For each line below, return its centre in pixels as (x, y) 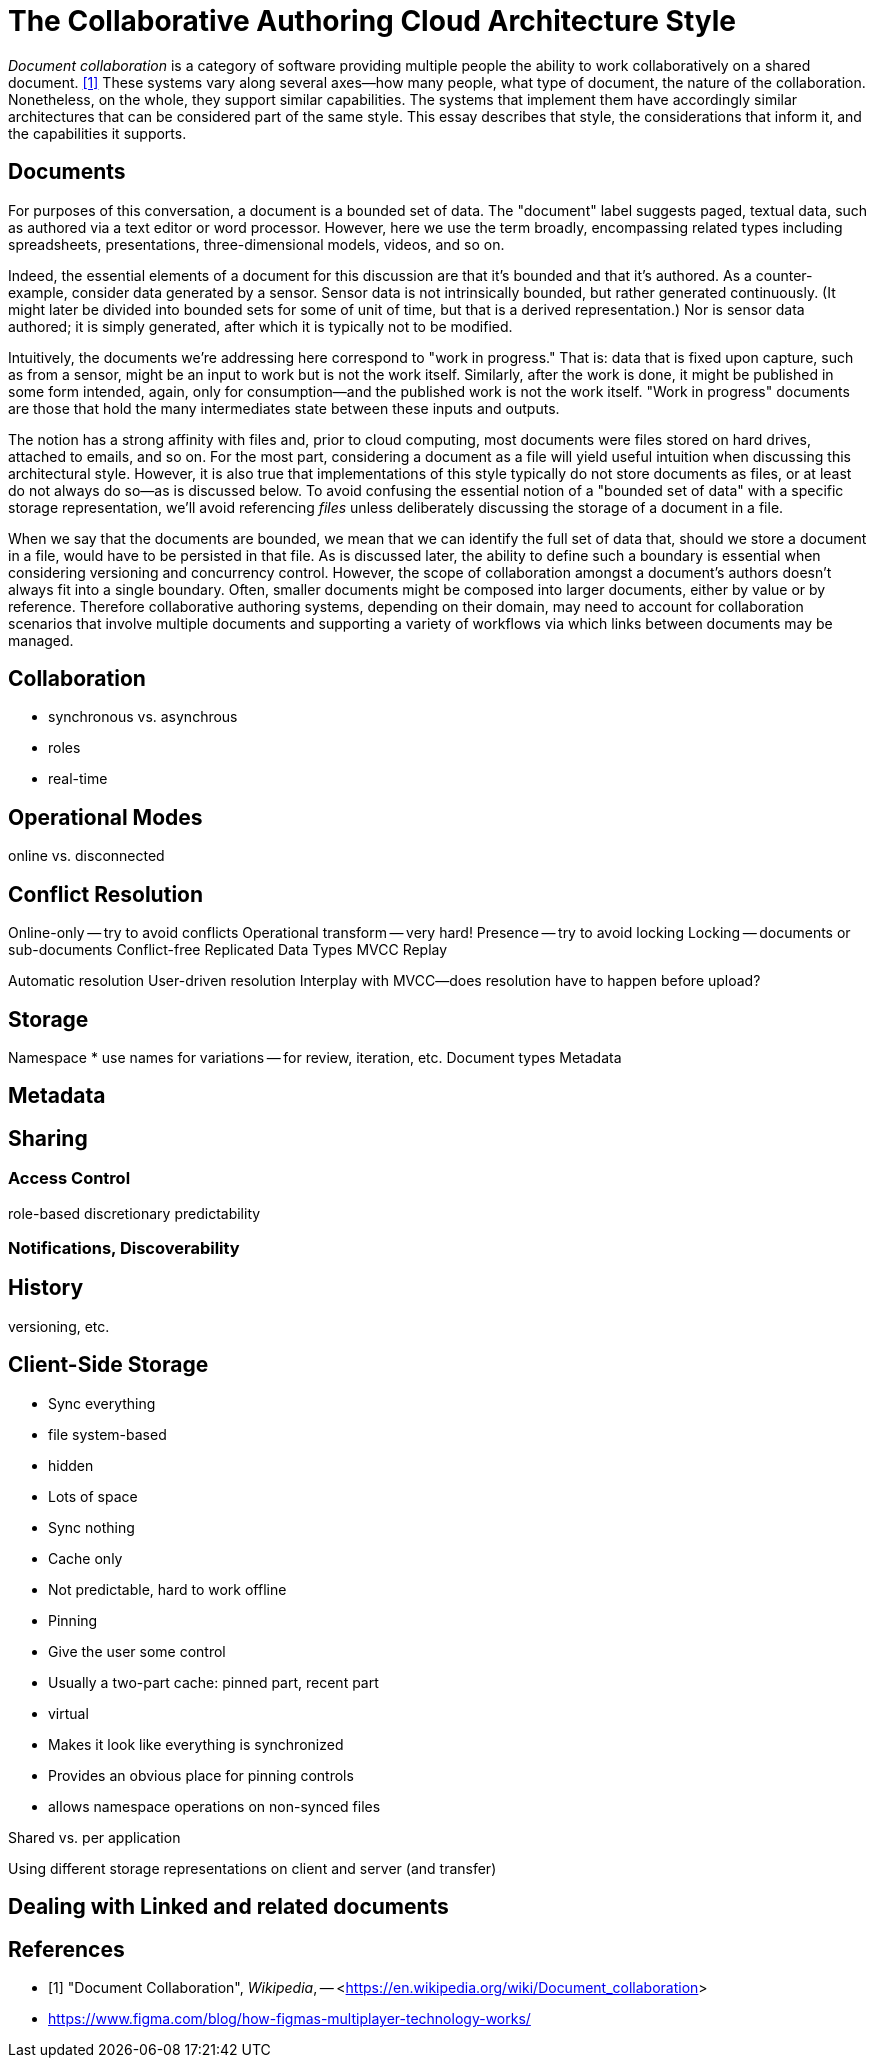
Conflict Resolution (106, 894)
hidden (71, 1465)
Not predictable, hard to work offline (167, 1589)
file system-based (107, 1434)
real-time (78, 779)
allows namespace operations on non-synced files (214, 1806)
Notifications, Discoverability (124, 1247)
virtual (68, 1713)
